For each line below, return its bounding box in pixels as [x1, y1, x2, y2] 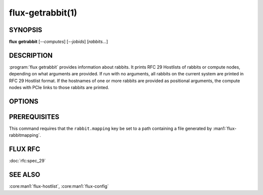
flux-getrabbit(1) [9, 7, 77, 18]
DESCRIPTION [9, 51, 53, 59]
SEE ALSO [9, 171, 40, 179]
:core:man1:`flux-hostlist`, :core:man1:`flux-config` [9, 183, 109, 189]
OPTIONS [9, 97, 38, 106]
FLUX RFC [9, 145, 40, 153]
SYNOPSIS [9, 26, 42, 34]
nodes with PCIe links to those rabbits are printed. [9, 85, 110, 90]
